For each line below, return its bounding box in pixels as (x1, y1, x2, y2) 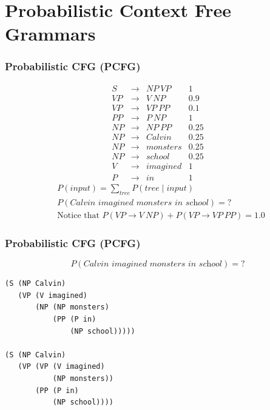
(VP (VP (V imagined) (18, 362, 105, 371)
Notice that (57, 211, 100, 220)
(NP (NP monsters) (35, 303, 109, 312)
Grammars (5, 21, 96, 46)
